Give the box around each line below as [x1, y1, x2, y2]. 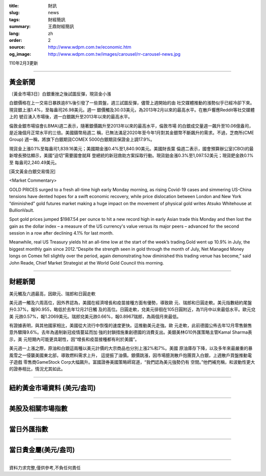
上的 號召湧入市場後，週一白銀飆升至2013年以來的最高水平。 [9, 114, 133, 120]
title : [9, 3, 19, 8]
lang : [9, 30, 20, 36]
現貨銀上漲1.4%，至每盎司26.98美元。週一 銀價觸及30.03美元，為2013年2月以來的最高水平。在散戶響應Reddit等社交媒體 [9, 106, 255, 113]
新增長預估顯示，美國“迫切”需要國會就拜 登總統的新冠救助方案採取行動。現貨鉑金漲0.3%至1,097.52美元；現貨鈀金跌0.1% [9, 153, 254, 159]
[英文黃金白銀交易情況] [9, 168, 56, 174]
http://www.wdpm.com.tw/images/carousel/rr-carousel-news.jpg [48, 51, 181, 57]
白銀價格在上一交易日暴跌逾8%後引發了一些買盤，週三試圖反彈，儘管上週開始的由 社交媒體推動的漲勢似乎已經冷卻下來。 [9, 100, 255, 106]
